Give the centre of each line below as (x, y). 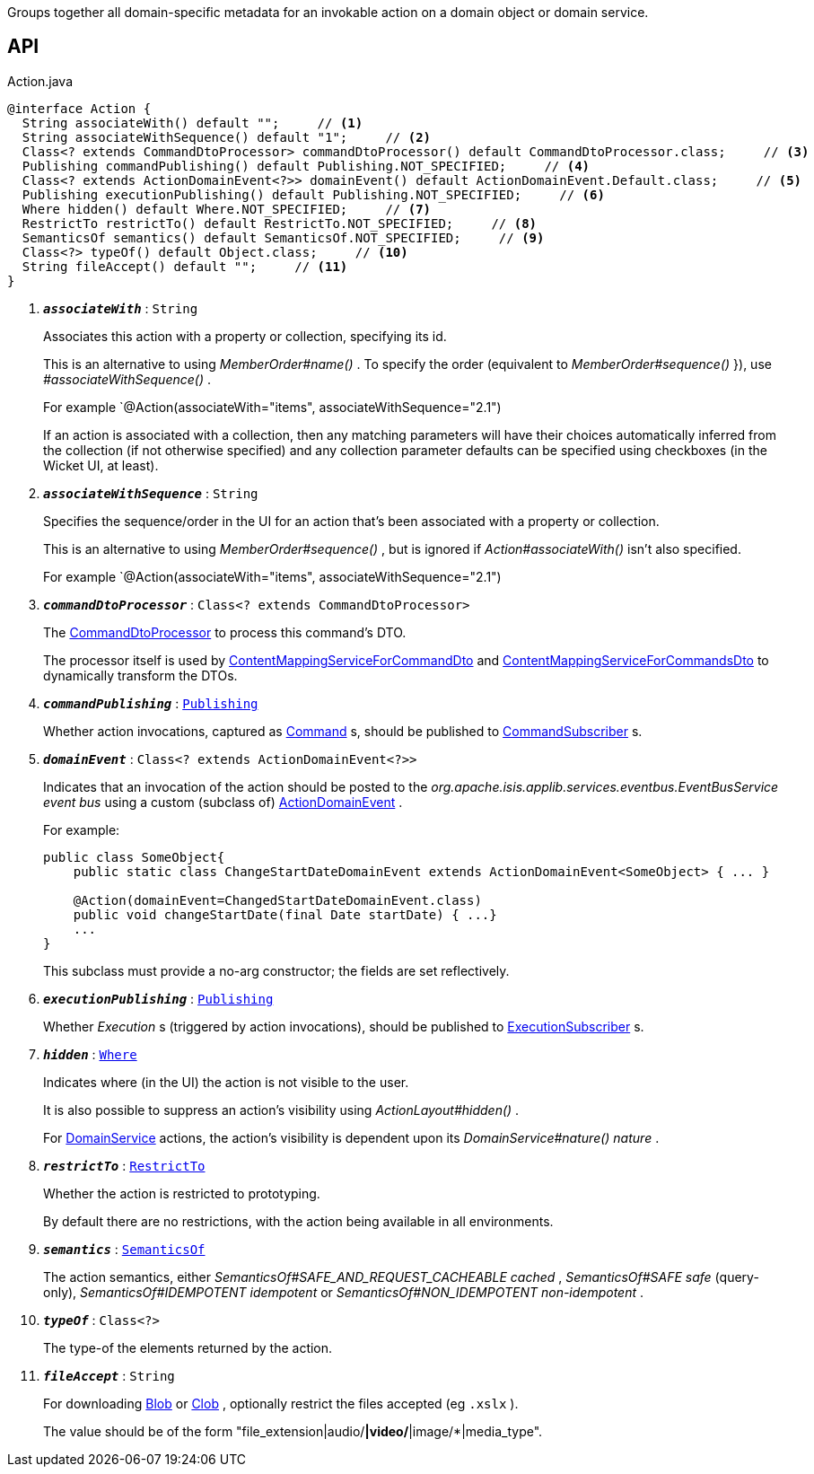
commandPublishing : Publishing (151, 703)
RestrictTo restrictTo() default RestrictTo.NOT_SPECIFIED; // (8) (280, 223)
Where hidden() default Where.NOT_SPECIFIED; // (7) (227, 209)
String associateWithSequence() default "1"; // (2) (227, 137)
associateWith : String (121, 308)
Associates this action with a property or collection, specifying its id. (245, 336)
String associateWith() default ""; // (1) (193, 123)
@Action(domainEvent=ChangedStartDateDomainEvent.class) (277, 900)
